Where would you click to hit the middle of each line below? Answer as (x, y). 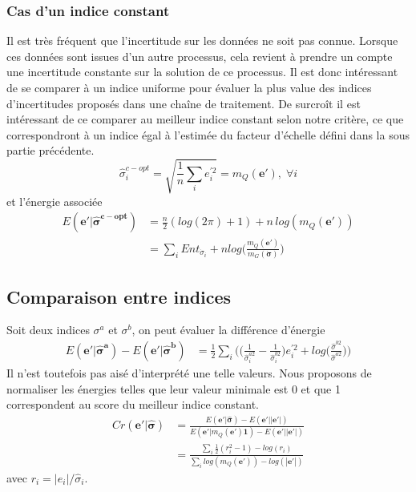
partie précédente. (50, 150)
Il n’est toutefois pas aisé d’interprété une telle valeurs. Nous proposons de (189, 373)
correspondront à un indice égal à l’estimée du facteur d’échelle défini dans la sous (208, 134)
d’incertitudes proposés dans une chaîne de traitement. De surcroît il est (184, 103)
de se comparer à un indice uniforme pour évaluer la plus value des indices (189, 87)
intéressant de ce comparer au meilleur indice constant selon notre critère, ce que (205, 119)
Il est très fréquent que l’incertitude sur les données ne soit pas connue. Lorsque (202, 40)
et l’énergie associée (55, 201)
